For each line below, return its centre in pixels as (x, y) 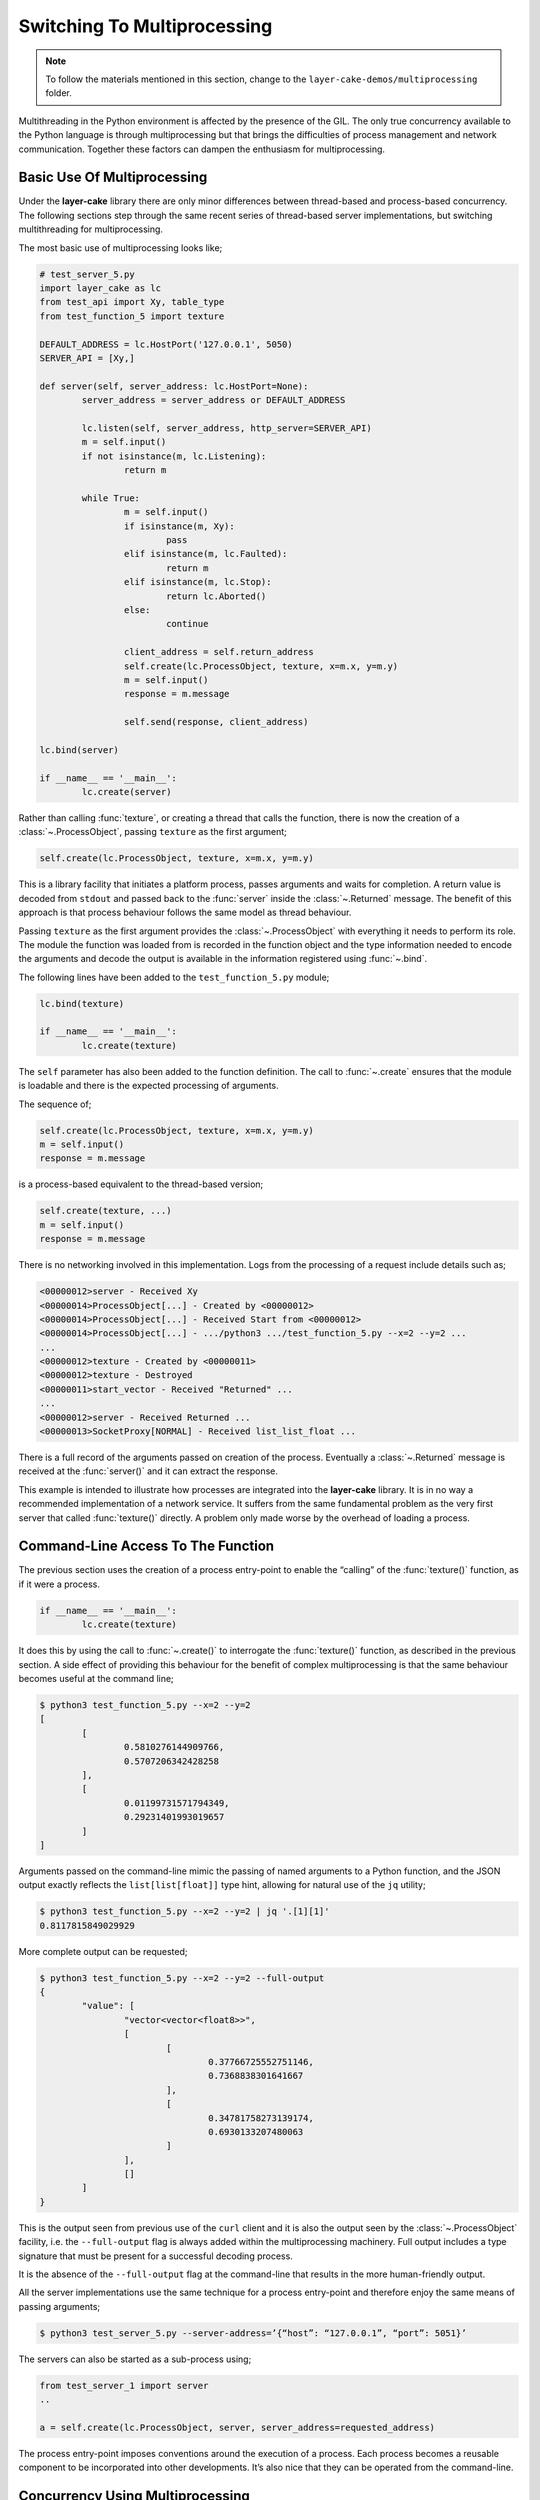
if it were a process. (59, 1584)
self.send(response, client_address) (216, 722)
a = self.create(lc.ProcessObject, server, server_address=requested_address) (237, 2427)
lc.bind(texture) (82, 1003)
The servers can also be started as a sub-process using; (135, 2359)
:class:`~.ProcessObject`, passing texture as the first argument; (152, 832)
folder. (58, 93)
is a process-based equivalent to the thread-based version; (141, 1184)
